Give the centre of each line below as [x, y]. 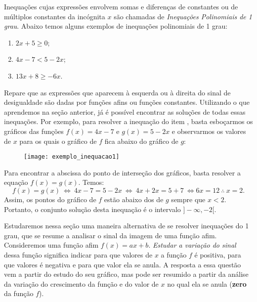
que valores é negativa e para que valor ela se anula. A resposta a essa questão [123, 264]
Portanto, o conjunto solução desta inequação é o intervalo [92, 209]
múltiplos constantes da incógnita [55, 16]
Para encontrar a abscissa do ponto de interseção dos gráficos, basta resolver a [122, 172]
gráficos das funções [34, 131]
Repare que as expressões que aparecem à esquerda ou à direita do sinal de [117, 92]
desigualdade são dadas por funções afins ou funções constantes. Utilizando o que [127, 102]
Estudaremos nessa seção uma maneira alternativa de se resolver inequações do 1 [127, 226]
